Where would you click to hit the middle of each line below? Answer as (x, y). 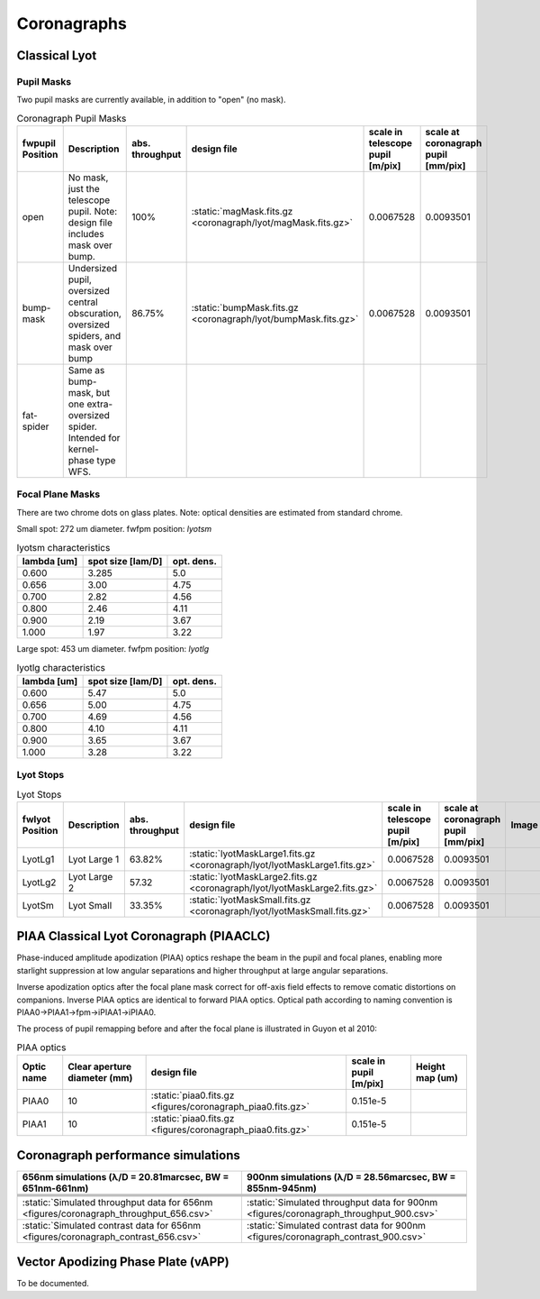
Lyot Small (90, 905)
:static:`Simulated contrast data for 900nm (336, 1225)
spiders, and (94, 336)
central (83, 302)
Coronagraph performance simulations (128, 1155)
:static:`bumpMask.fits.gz (245, 308)
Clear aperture (100, 1066)
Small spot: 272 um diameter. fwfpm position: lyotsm (114, 529)
